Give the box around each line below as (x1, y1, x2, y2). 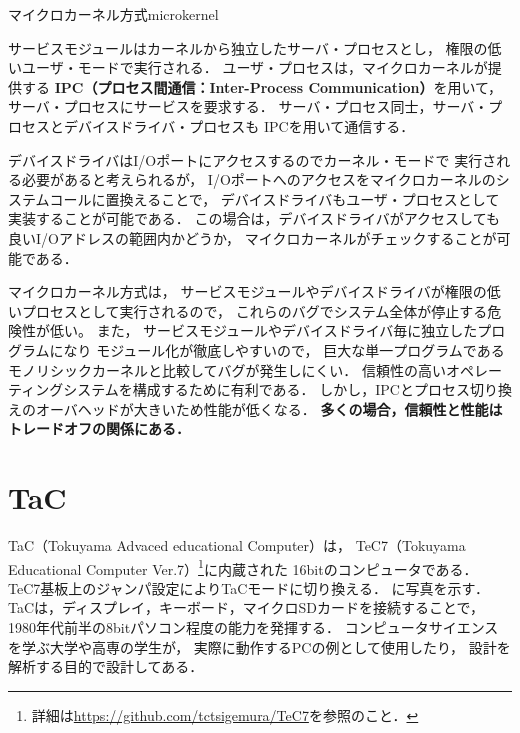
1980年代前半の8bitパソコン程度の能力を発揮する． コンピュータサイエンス (8, 617, 499, 638)
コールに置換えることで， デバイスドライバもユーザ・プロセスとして (49, 188, 500, 209)
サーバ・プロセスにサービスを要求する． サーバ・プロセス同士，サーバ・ (8, 96, 489, 117)
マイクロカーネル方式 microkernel (8, 4, 219, 24)
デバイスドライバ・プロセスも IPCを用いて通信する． (63, 115, 415, 136)
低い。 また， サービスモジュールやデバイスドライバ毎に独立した (49, 320, 478, 341)
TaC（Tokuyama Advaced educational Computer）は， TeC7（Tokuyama (8, 535, 466, 555)
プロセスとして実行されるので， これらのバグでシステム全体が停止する (21, 300, 488, 321)
